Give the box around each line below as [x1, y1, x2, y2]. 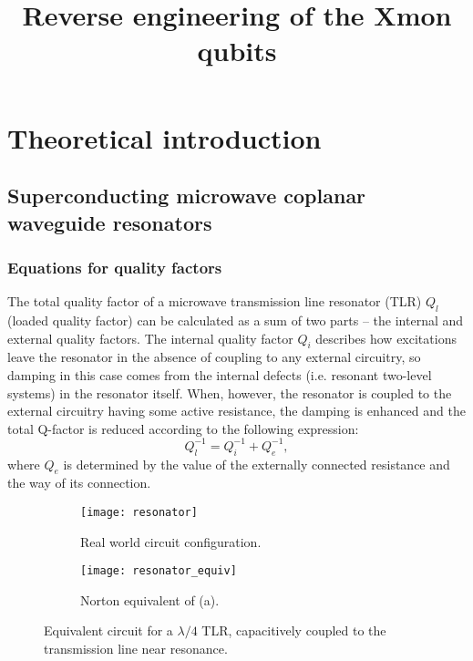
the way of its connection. [7, 473, 151, 492]
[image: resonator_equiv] [80, 564, 237, 578]
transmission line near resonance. [44, 639, 228, 658]
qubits [197, 32, 277, 69]
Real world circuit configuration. [80, 532, 262, 551]
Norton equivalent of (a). [80, 590, 220, 609]
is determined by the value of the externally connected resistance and [63, 454, 450, 473]
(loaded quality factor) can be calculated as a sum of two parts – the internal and [7, 310, 464, 329]
